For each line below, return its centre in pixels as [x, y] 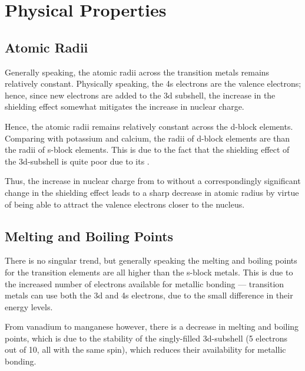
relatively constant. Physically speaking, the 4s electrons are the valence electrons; [153, 83]
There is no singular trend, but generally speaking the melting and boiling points [151, 260]
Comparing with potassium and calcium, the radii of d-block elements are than [147, 138]
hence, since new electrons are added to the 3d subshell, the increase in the [140, 95]
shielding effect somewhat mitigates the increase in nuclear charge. [125, 106]
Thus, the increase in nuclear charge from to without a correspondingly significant [153, 181]
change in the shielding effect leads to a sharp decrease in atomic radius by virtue [152, 192]
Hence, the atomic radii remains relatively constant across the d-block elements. [149, 126]
